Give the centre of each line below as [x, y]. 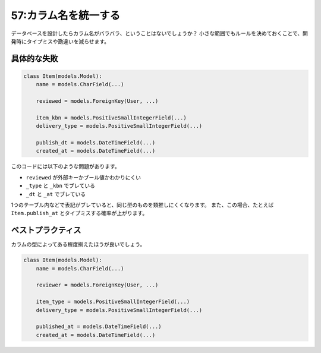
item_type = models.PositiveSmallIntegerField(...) [113, 302]
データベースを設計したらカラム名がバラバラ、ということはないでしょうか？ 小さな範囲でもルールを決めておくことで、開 [160, 33]
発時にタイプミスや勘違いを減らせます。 [60, 41]
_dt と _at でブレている [56, 194]
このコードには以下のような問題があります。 [65, 166]
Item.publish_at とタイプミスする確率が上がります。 [79, 213]
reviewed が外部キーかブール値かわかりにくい [84, 177]
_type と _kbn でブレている [60, 186]
